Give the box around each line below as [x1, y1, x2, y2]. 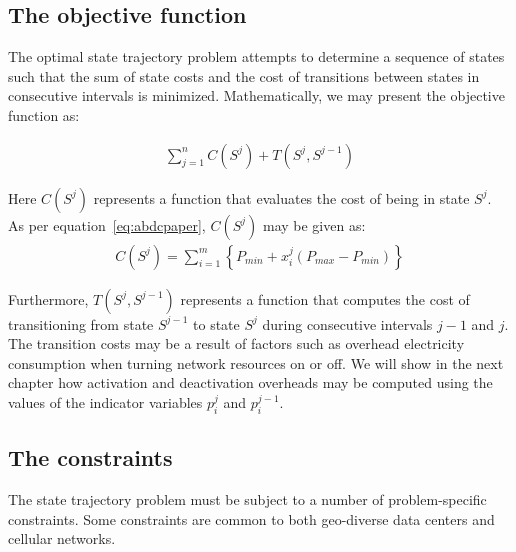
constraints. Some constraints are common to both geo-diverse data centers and [8, 508, 495, 529]
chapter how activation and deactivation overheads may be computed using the [8, 372, 493, 393]
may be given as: [262, 214, 366, 235]
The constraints [8, 442, 173, 473]
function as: [8, 104, 80, 125]
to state [193, 313, 240, 334]
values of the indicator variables [8, 392, 203, 413]
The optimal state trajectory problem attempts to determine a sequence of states [8, 46, 505, 67]
